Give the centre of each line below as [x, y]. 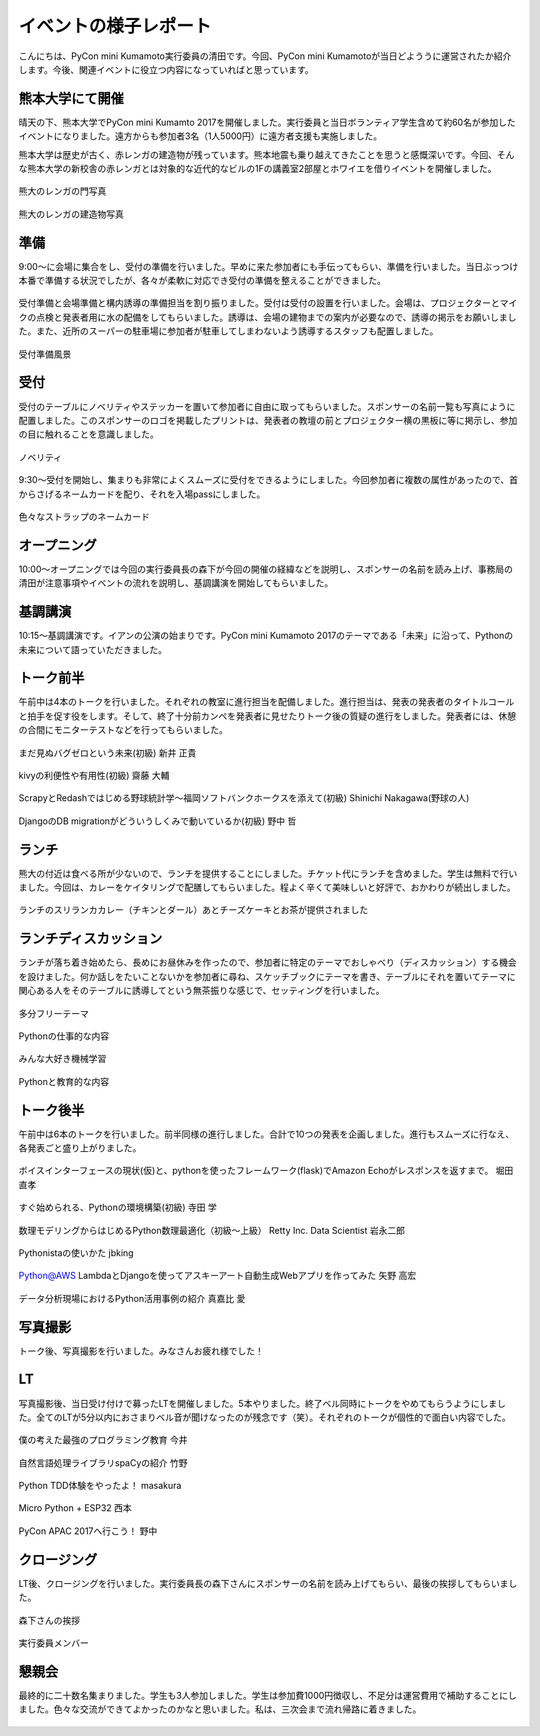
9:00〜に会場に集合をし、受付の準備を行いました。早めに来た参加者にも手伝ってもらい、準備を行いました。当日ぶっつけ [268, 266]
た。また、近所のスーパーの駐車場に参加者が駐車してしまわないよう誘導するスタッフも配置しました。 [228, 331]
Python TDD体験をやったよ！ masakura [100, 1486]
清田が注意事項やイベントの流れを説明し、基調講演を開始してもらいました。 [176, 583]
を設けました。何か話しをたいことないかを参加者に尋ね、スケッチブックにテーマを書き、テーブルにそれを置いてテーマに [267, 976]
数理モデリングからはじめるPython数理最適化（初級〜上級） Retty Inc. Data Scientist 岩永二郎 [211, 1230]
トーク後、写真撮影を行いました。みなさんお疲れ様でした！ [141, 1351]
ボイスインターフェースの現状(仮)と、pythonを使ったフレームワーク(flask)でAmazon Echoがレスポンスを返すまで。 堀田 [266, 1171]
